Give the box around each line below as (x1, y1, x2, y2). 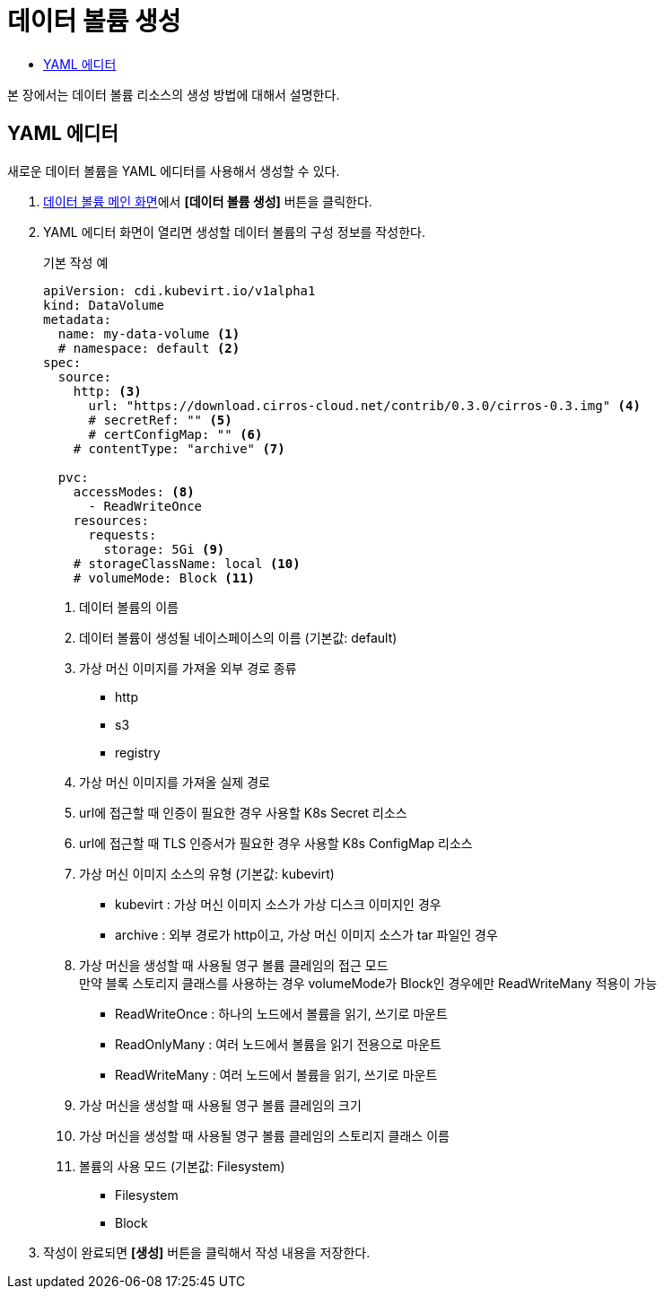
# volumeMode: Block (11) (73, 570, 256, 585)
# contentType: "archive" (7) (73, 441, 285, 456)
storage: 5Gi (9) (103, 541, 225, 556)
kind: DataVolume (43, 297, 164, 312)
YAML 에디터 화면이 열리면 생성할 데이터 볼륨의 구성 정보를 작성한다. (43, 223, 425, 240)
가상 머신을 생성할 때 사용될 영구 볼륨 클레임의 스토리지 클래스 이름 (79, 1127, 450, 1143)
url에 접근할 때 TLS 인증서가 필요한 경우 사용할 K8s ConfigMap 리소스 (79, 835, 473, 851)
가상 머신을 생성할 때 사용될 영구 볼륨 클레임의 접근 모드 (79, 957, 389, 973)
